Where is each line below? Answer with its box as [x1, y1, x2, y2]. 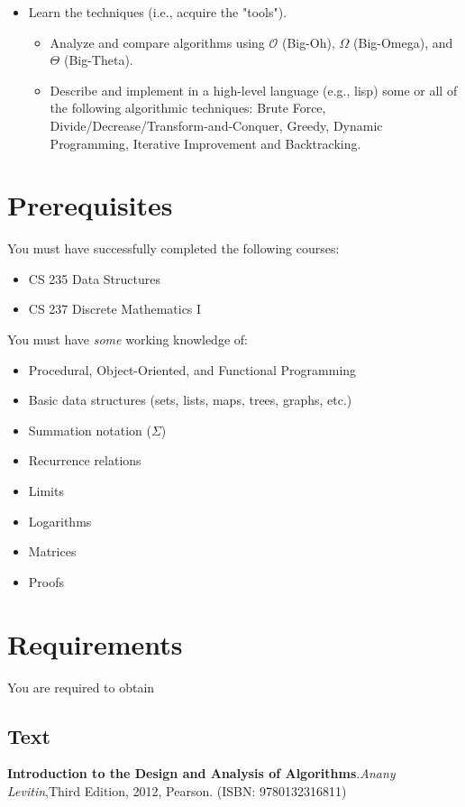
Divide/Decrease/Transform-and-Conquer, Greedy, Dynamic [50, 115, 383, 134]
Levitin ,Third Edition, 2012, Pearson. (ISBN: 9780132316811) [7, 781, 347, 800]
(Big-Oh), [281, 32, 335, 51]
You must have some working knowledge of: [7, 330, 248, 349]
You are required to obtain [7, 677, 155, 696]
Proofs [28, 572, 65, 591]
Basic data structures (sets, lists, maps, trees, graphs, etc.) [28, 390, 352, 409]
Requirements [7, 625, 183, 662]
